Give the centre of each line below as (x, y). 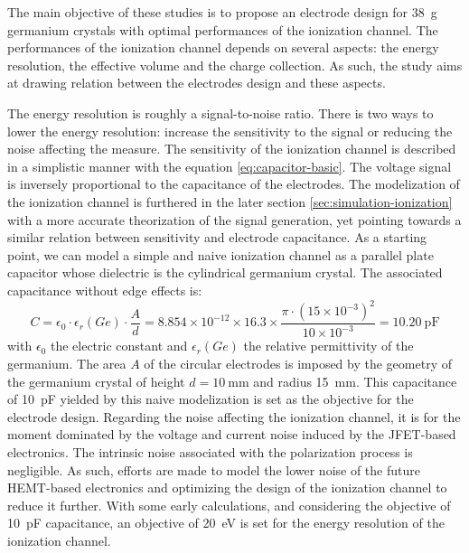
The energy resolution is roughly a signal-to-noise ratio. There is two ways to (220, 112)
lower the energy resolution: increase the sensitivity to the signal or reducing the (230, 131)
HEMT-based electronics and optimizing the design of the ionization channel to (227, 487)
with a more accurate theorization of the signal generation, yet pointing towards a (234, 219)
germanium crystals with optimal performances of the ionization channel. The (223, 29)
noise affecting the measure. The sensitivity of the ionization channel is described (232, 149)
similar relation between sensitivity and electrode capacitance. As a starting (217, 237)
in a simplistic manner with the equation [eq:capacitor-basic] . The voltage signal (230, 166)
